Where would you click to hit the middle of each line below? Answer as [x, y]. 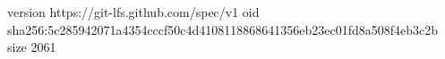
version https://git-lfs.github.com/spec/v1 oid [133, 12]
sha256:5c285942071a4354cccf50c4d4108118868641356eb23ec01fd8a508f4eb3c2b [223, 29]
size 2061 [32, 47]
